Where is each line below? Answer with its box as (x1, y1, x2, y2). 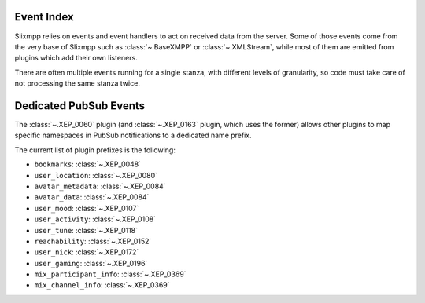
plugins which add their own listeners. (14, 53, 138, 63)
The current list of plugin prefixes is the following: (14, 145, 176, 155)
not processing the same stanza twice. (14, 78, 141, 88)
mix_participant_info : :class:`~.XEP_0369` (34, 269, 187, 279)
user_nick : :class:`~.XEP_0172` (34, 247, 139, 257)
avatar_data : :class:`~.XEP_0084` (34, 192, 150, 202)
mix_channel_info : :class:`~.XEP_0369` (34, 280, 170, 290)
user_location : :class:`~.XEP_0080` (34, 170, 157, 180)
